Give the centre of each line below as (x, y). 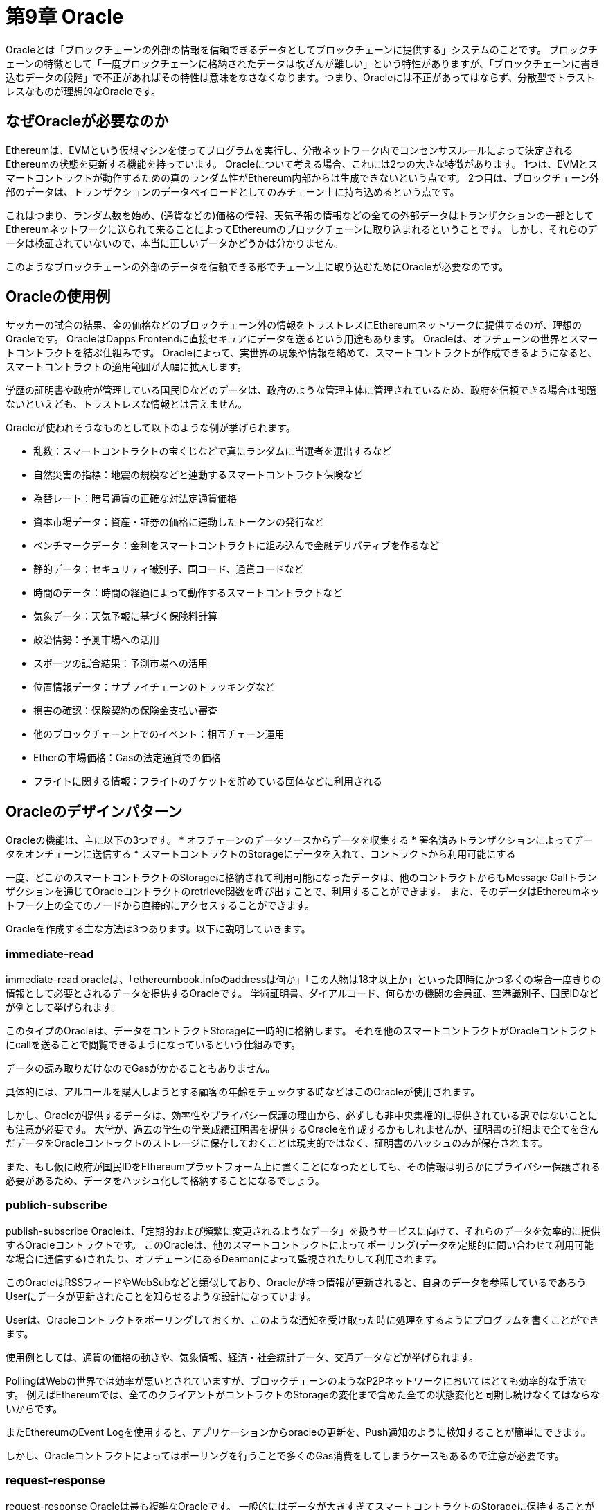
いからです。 (34, 1408)
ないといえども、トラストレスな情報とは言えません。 (126, 404)
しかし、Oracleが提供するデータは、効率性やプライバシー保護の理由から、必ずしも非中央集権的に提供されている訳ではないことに (302, 1116)
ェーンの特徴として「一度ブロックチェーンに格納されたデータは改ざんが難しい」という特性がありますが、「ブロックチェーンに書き (303, 63)
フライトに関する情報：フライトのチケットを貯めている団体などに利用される (208, 781)
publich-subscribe (56, 1205)
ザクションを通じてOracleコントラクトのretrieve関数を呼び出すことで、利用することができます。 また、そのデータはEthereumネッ (303, 892)
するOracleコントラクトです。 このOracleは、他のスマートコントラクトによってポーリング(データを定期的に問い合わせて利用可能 (300, 1244)
